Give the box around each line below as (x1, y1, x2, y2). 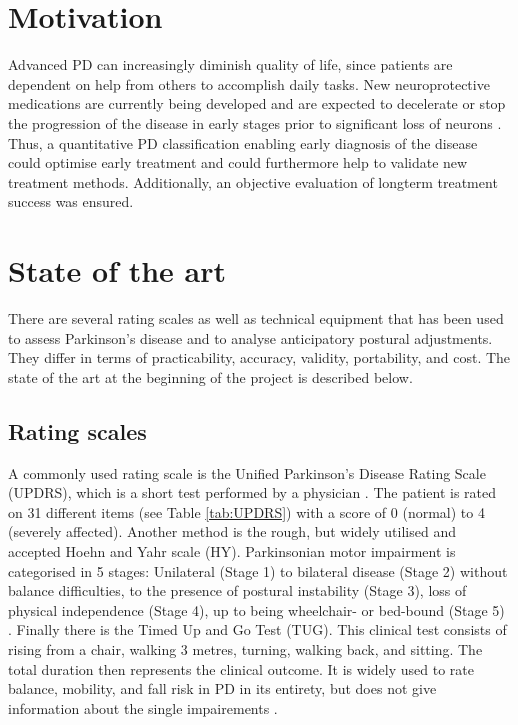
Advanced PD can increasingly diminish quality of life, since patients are (8, 54, 453, 75)
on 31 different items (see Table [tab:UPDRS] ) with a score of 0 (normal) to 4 (8, 501, 485, 522)
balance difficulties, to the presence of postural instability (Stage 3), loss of (8, 580, 467, 601)
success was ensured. (8, 191, 134, 212)
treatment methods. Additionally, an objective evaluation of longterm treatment (8, 171, 498, 192)
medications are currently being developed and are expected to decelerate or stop (8, 93, 506, 114)
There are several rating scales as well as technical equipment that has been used (8, 308, 504, 328)
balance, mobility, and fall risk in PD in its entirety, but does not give (8, 678, 437, 699)
